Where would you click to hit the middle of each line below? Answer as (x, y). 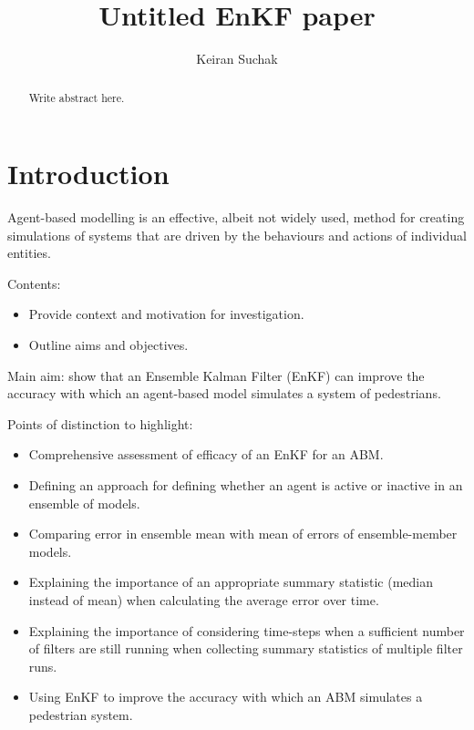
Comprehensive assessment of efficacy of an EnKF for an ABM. (206, 454)
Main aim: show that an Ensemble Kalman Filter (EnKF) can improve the (216, 375)
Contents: (34, 283)
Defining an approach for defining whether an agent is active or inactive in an (246, 485)
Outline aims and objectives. (108, 345)
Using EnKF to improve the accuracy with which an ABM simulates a (226, 697)
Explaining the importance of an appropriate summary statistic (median (231, 582)
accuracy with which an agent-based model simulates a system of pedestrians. (224, 393)
